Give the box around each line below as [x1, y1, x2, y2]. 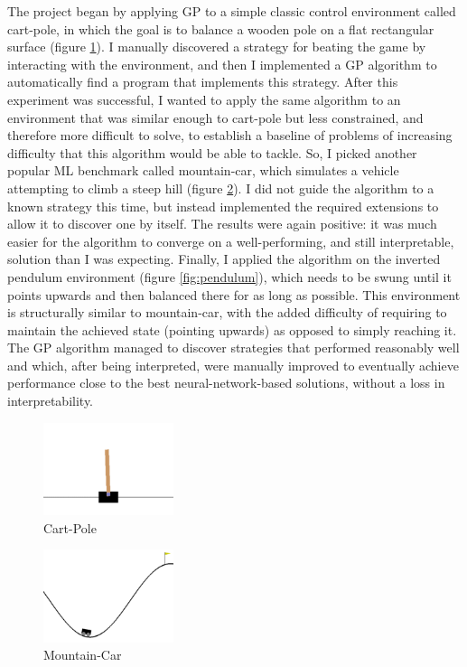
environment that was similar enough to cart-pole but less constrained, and [7, 108, 424, 127]
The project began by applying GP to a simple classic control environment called [7, 2, 456, 20]
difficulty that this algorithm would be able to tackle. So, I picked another [7, 143, 417, 162]
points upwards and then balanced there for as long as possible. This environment [7, 285, 461, 304]
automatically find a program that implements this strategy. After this [7, 72, 398, 91]
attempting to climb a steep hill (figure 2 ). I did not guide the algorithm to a [7, 178, 434, 197]
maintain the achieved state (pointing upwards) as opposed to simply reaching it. [7, 320, 457, 339]
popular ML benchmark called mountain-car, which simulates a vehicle [7, 161, 399, 180]
